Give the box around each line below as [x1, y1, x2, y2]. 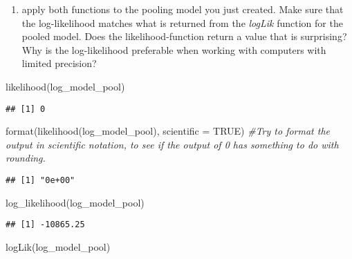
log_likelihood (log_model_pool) [6, 195, 145, 209]
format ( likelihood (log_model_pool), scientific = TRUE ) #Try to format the [6, 124, 331, 138]
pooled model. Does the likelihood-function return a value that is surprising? [21, 29, 347, 44]
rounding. [6, 151, 46, 165]
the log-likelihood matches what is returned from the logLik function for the [21, 15, 343, 30]
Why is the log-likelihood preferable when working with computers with [21, 42, 326, 57]
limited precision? [21, 56, 97, 70]
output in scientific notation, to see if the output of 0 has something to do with [6, 137, 339, 151]
